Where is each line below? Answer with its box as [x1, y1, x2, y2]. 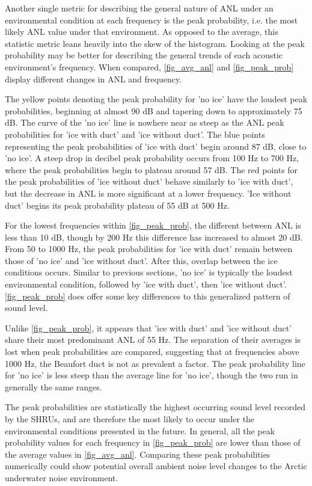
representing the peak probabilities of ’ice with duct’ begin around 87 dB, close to [5, 140, 307, 152]
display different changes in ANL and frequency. [5, 72, 182, 85]
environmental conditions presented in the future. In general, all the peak [5, 424, 275, 437]
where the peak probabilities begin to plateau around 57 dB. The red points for [5, 163, 298, 176]
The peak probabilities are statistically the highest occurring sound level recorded [5, 401, 305, 413]
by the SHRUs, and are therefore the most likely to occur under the [5, 413, 255, 425]
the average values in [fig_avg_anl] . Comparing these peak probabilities [5, 448, 271, 460]
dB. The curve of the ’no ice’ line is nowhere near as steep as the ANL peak [5, 116, 284, 129]
